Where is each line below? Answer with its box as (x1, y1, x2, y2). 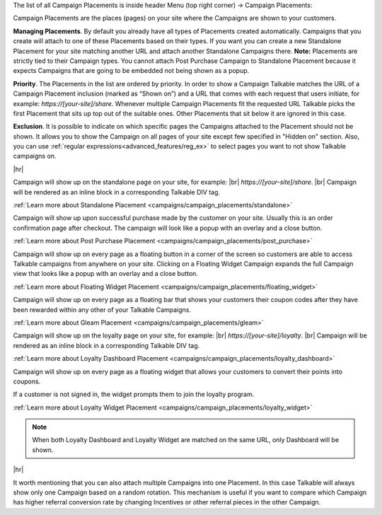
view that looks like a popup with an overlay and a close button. (13, 270, 198, 278)
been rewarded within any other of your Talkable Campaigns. (13, 305, 191, 314)
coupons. (13, 377, 41, 386)
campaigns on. (13, 152, 57, 161)
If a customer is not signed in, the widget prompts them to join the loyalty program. (13, 390, 255, 399)
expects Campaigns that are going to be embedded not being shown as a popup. (13, 66, 250, 75)
